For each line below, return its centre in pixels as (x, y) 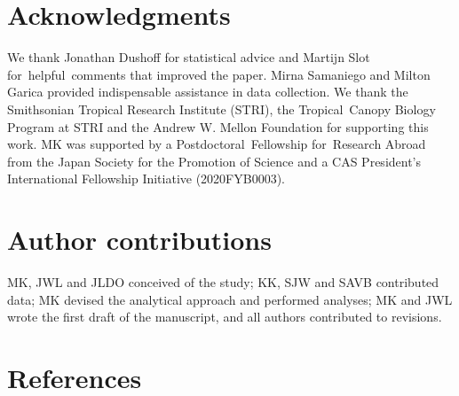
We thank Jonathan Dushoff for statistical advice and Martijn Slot (189, 57)
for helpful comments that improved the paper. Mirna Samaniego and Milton (219, 74)
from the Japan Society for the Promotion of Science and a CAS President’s (214, 161)
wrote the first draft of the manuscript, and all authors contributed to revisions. (225, 317)
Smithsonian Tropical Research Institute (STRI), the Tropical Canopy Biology (222, 109)
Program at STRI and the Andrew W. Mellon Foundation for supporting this (218, 126)
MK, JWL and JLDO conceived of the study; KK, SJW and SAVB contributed (223, 282)
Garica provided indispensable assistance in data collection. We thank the (208, 92)
